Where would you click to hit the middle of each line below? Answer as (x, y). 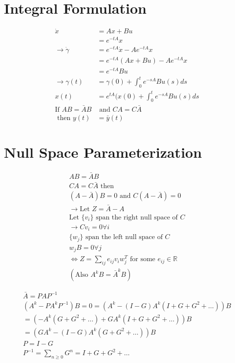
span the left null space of (124, 237)
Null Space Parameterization (103, 152)
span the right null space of (137, 217)
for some (142, 259)
